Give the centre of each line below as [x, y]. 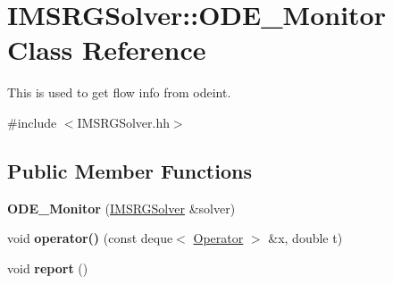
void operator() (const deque [90, 238]
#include [32, 122]
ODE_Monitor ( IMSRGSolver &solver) [121, 208]
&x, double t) [305, 238]
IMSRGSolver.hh [123, 122]
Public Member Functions [130, 170]
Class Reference [107, 50]
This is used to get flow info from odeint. [119, 92]
